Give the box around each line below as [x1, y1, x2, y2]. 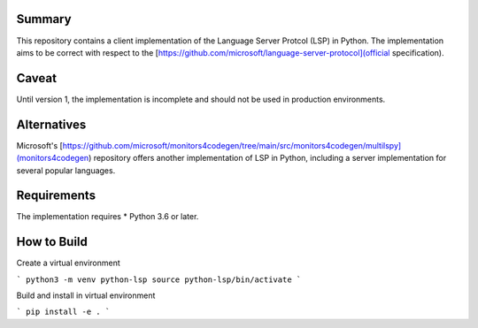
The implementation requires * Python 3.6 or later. [16, 211, 199, 222]
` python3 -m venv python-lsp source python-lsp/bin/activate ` [16, 274, 302, 285]
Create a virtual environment [16, 257, 121, 269]
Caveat [16, 71, 58, 86]
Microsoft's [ [16, 140, 64, 150]
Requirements [16, 188, 96, 203]
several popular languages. [16, 164, 116, 176]
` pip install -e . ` [16, 307, 111, 317]
